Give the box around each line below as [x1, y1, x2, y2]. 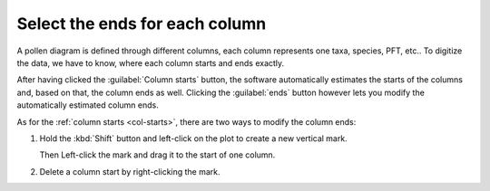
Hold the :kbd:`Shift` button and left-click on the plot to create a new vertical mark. [39, 132, 348, 144]
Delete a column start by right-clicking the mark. [39, 166, 221, 177]
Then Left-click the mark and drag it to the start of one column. [39, 149, 276, 160]
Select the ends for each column [16, 14, 267, 33]
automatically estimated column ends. [16, 100, 159, 110]
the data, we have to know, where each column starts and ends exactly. [16, 57, 285, 68]
